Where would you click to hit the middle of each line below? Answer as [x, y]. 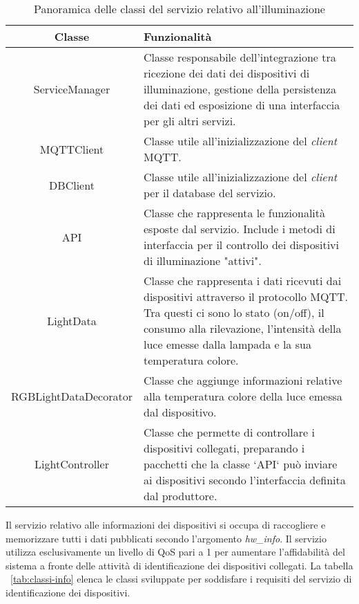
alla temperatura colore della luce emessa [243, 396]
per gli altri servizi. [190, 121]
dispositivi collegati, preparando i [224, 448]
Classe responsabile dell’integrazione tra [240, 57]
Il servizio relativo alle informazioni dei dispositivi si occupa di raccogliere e [166, 524]
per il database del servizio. [210, 193]
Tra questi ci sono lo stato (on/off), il [234, 312]
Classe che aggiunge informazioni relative [243, 380]
